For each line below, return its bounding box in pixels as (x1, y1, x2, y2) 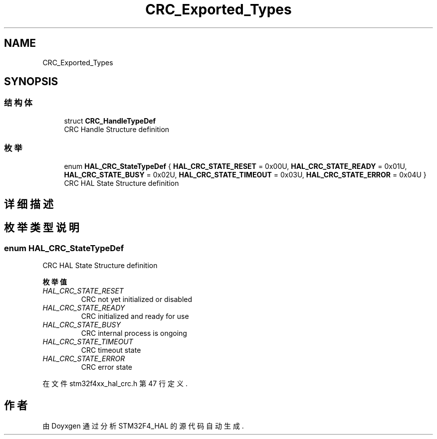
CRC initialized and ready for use (81, 312, 189, 321)
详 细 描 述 (4, 197, 53, 210)
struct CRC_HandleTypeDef (64, 116, 156, 125)
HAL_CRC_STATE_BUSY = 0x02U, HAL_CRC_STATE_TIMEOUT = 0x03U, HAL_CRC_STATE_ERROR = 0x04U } (64, 170, 427, 179)
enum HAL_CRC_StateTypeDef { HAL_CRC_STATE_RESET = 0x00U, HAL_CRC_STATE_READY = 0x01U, (64, 161, 407, 170)
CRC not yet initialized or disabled (81, 295, 193, 304)
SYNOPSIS (4, 75, 58, 88)
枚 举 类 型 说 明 (4, 221, 79, 234)
